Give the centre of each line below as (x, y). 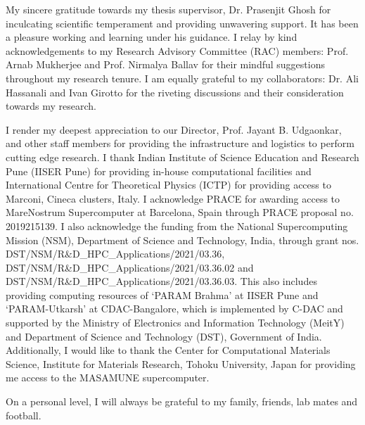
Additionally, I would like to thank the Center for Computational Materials (168, 350)
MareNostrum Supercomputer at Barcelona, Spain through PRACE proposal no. (180, 212)
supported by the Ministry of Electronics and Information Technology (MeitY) (175, 323)
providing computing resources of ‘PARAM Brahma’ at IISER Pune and (162, 294)
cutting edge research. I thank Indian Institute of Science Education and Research (182, 157)
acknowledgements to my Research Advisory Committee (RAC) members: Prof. (177, 50)
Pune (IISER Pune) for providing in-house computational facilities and (159, 171)
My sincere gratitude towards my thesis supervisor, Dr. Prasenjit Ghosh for (168, 9)
